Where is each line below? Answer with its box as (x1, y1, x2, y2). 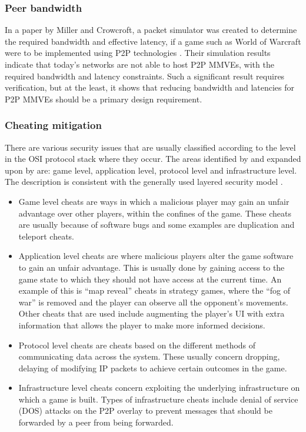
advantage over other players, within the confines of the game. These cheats (18, 207, 291, 219)
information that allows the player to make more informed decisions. (18, 318, 265, 331)
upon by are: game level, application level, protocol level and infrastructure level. (5, 164, 297, 176)
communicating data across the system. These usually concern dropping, (18, 350, 280, 363)
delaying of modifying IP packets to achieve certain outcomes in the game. (18, 361, 287, 374)
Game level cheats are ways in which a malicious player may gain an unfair (18, 195, 290, 207)
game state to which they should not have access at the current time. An (18, 273, 282, 285)
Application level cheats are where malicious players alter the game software (18, 250, 294, 262)
